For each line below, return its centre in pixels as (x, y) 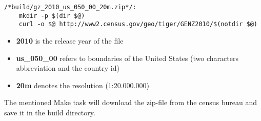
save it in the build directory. (50, 112)
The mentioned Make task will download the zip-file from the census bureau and (131, 102)
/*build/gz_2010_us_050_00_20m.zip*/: (70, 7)
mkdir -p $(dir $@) (52, 16)
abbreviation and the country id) (68, 68)
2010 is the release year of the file (70, 40)
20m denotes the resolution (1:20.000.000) (83, 85)
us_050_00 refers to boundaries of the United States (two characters (127, 58)
